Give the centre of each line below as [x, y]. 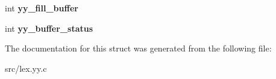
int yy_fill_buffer [42, 8]
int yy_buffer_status [49, 28]
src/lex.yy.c [26, 68]
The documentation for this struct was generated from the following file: [138, 48]
